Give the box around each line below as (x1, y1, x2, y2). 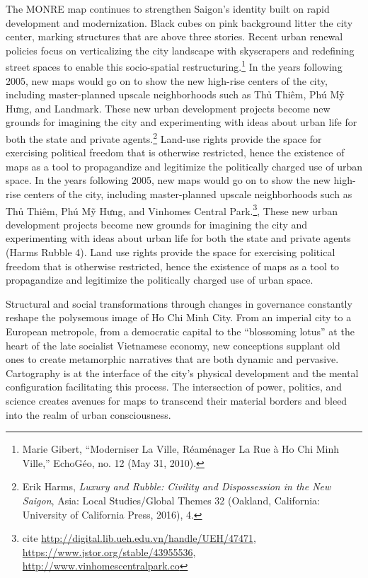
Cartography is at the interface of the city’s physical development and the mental (6, 365, 359, 380)
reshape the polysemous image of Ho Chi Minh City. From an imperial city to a (6, 310, 352, 325)
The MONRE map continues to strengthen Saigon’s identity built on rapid (6, 1, 330, 16)
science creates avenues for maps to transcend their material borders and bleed (6, 393, 347, 408)
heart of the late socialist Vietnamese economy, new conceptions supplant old (6, 337, 340, 352)
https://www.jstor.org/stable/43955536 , (22, 544, 196, 559)
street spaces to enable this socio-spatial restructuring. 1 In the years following (6, 57, 343, 74)
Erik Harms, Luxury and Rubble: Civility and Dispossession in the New (22, 479, 331, 494)
